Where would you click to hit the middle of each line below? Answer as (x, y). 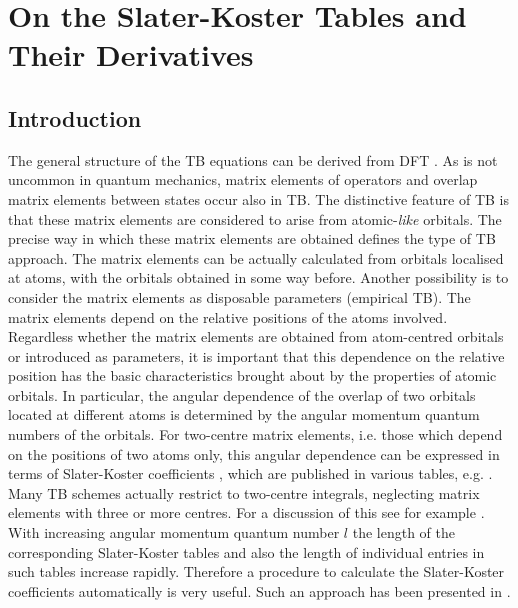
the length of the (403, 532)
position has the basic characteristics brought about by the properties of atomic (252, 375)
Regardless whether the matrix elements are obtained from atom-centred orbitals (256, 336)
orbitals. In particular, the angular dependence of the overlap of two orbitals (242, 394)
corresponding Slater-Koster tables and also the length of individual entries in (246, 551)
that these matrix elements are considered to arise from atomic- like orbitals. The (255, 218)
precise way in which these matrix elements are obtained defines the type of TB (252, 238)
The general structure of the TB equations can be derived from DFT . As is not (253, 159)
